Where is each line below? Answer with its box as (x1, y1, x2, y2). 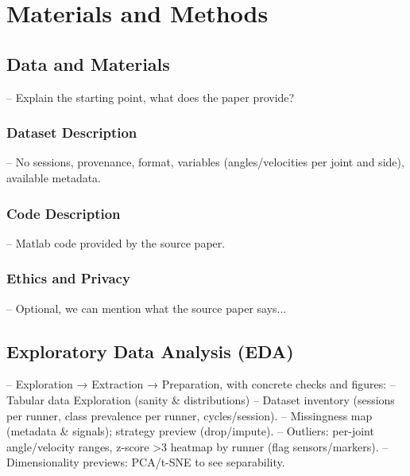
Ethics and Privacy (6, 268, 130, 288)
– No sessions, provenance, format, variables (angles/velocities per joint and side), (6, 154, 404, 170)
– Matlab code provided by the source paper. (6, 234, 226, 251)
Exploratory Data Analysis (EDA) (6, 338, 294, 363)
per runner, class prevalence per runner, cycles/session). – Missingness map (6, 407, 373, 423)
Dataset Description (6, 123, 137, 142)
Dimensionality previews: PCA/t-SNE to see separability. (6, 454, 285, 470)
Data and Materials (6, 51, 170, 76)
